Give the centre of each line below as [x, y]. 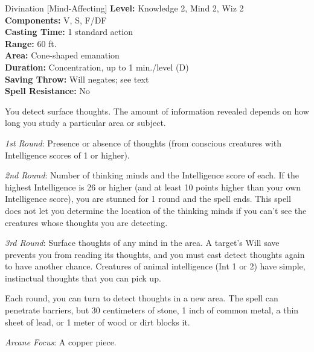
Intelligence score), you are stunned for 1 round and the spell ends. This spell [148, 199]
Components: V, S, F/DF [56, 20]
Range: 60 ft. [31, 43]
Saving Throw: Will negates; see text [77, 79]
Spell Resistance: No [47, 91]
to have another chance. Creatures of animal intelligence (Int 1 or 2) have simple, [155, 266]
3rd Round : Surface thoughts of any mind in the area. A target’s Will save [142, 243]
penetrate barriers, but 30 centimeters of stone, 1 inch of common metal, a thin [152, 310]
